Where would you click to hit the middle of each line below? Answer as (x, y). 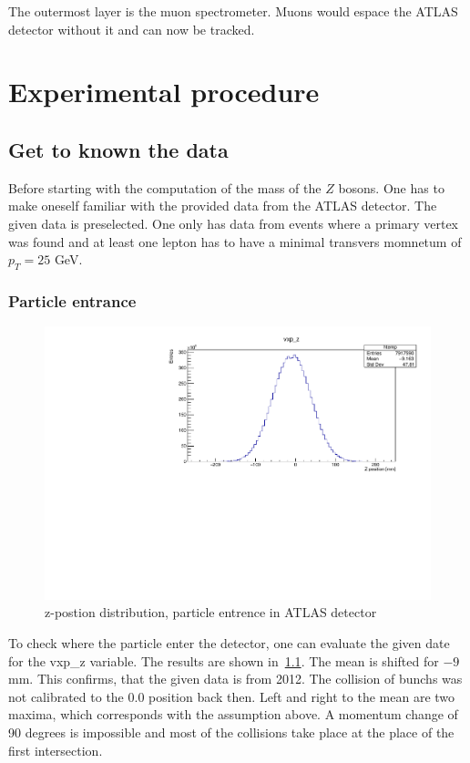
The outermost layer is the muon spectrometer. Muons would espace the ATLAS (233, 11)
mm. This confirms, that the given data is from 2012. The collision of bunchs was (235, 679)
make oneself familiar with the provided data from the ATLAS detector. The (223, 206)
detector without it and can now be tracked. (132, 29)
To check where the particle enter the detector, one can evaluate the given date (229, 643)
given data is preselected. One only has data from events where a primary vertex (234, 223)
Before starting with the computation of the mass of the (165, 187)
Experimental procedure (164, 92)
